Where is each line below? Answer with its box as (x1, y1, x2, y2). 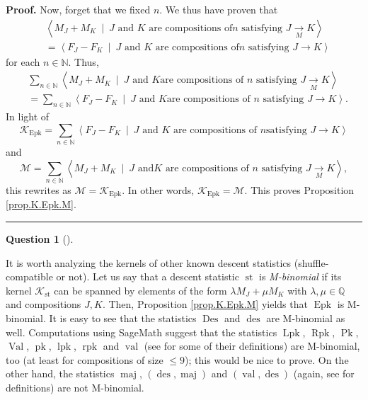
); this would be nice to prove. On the (185, 352, 349, 367)
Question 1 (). (6, 232, 74, 246)
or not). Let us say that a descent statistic (56, 269, 239, 284)
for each (6, 54, 40, 69)
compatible (6, 269, 53, 284)
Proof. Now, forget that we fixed (6, 2, 151, 16)
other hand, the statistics (6, 366, 115, 381)
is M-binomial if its (259, 269, 342, 284)
